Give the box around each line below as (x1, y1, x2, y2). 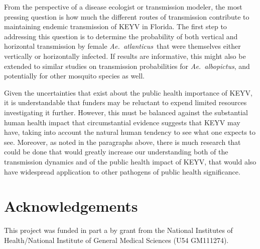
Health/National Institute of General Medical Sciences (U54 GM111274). (4, 234, 229, 245)
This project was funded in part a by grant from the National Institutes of (4, 225, 233, 235)
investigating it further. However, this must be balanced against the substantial (4, 107, 248, 117)
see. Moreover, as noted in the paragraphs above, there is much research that (4, 136, 241, 147)
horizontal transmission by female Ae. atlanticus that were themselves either (4, 41, 241, 51)
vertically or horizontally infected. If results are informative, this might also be (4, 50, 246, 61)
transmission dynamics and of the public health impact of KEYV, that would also (4, 156, 256, 167)
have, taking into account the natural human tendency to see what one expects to (4, 127, 256, 137)
